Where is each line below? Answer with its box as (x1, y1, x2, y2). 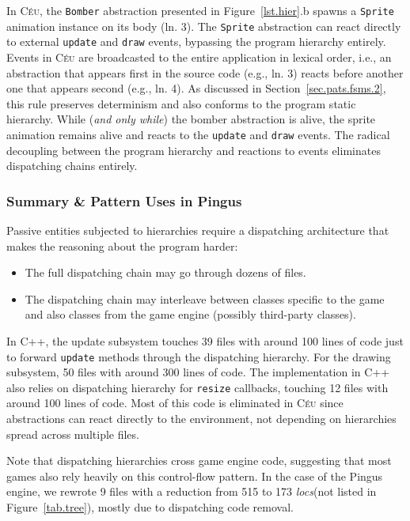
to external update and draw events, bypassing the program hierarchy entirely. (6, 33, 386, 50)
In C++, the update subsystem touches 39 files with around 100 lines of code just (6, 332, 404, 349)
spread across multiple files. (6, 425, 139, 442)
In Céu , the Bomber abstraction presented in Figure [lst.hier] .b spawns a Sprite (6, 2, 394, 18)
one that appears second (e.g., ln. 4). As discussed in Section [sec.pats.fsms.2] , (6, 80, 386, 96)
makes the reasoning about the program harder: (6, 237, 238, 254)
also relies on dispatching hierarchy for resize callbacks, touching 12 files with (6, 379, 389, 395)
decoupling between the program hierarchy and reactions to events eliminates (6, 142, 381, 158)
